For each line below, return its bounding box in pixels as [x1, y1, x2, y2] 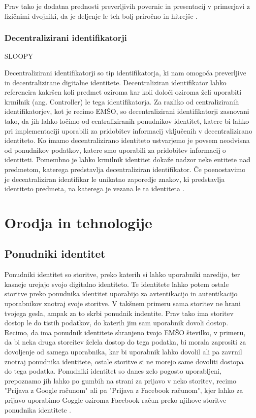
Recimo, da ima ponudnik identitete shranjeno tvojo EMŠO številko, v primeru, [4, 327, 246, 337]
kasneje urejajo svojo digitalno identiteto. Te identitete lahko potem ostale [4, 279, 229, 289]
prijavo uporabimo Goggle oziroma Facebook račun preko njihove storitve [4, 395, 226, 405]
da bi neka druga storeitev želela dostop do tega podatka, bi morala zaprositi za [4, 337, 246, 347]
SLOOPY [4, 51, 33, 61]
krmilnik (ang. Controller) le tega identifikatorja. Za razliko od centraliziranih [4, 96, 239, 106]
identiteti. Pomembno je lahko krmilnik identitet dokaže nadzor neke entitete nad [4, 154, 251, 165]
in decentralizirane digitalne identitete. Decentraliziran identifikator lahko [4, 77, 226, 87]
